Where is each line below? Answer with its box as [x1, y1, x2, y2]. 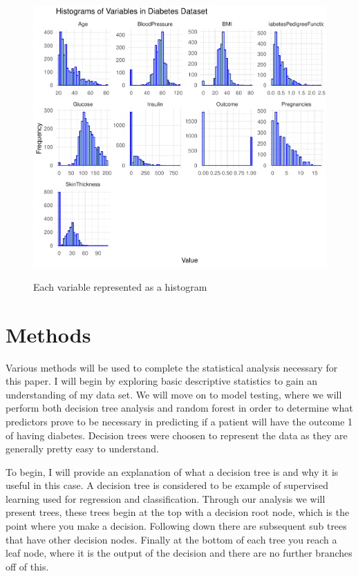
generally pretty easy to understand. [6, 441, 159, 456]
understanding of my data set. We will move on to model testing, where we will [6, 387, 342, 401]
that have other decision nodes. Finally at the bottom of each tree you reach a [6, 532, 337, 546]
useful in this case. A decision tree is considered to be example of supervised [6, 478, 328, 492]
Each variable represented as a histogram [33, 279, 207, 294]
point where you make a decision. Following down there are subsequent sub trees [6, 519, 347, 533]
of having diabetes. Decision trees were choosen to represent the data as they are [6, 428, 348, 442]
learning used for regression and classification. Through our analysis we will [6, 491, 326, 506]
